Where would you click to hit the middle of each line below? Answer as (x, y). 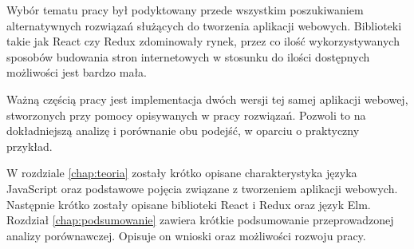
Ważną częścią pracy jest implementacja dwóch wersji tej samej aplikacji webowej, (207, 99)
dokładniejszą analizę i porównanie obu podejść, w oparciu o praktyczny (183, 130)
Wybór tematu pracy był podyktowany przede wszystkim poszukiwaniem (185, 10)
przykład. (30, 146)
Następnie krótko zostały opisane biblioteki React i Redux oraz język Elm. (189, 204)
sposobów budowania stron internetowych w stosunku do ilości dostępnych (188, 56)
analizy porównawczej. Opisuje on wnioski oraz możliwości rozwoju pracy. (186, 235)
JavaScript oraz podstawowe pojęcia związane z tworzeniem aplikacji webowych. (202, 188)
